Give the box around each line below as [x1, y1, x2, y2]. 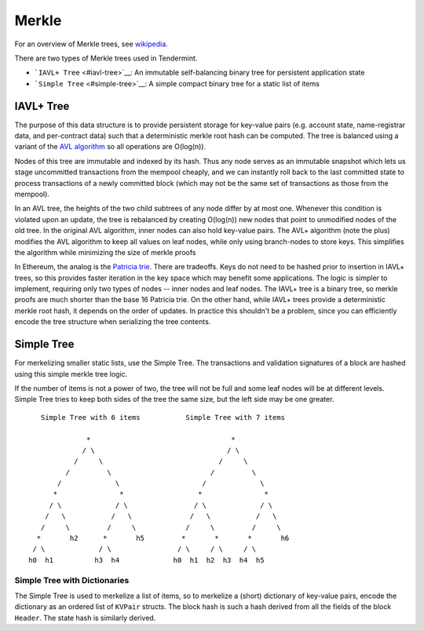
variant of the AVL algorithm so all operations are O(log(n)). [14, 142, 207, 151]
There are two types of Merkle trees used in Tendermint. [14, 53, 198, 63]
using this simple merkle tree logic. [14, 369, 128, 378]
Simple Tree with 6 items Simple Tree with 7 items [40, 413, 286, 421]
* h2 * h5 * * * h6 [36, 534, 290, 543]
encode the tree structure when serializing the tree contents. [14, 317, 211, 326]
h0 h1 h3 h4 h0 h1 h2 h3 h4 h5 [28, 556, 265, 564]
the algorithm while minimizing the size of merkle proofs [14, 247, 196, 257]
